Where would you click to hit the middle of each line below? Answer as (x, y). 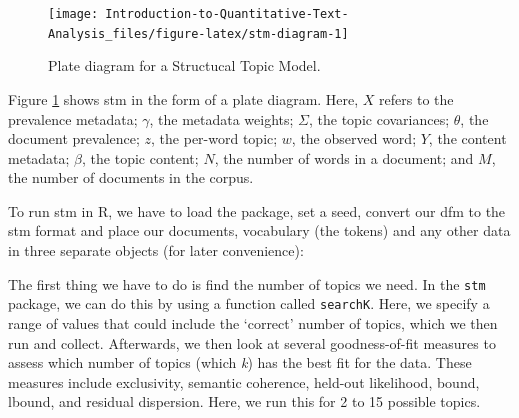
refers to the (416, 98)
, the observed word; (354, 138)
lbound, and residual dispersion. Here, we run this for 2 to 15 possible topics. (244, 401)
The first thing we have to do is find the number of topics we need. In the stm (247, 283)
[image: (73, 14)
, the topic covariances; (379, 118)
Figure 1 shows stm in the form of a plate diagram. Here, (183, 98)
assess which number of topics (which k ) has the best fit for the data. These (240, 362)
